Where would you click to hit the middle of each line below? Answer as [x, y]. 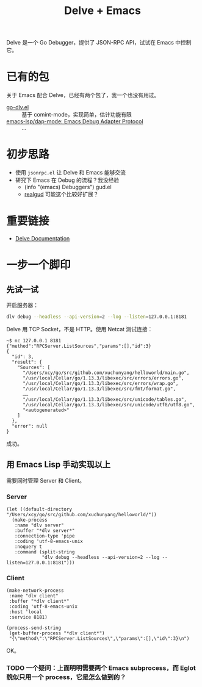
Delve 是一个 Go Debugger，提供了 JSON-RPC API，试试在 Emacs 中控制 [99, 43]
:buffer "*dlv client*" [39, 602]
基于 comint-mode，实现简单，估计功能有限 [77, 115]
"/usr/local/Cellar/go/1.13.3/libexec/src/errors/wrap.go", [100, 383]
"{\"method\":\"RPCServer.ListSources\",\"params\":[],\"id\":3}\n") [99, 639]
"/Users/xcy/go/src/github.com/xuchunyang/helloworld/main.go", [106, 373]
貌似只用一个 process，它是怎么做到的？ [66, 677]
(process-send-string [34, 628]
